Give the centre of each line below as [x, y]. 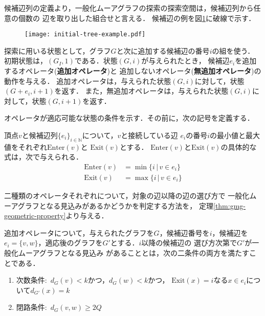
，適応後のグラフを [70, 243]
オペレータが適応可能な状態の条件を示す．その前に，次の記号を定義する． [129, 118]
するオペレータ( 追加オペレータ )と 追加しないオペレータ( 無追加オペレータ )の [133, 71]
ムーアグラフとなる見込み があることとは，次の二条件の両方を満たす [134, 253]
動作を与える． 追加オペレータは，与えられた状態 [88, 81]
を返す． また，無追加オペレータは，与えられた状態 [141, 91]
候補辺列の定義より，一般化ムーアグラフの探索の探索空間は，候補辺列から [129, 8]
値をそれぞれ [26, 146]
